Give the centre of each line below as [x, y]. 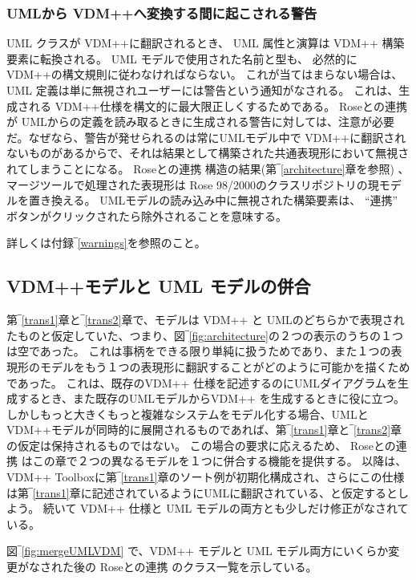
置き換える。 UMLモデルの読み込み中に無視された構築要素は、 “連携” [213, 200]
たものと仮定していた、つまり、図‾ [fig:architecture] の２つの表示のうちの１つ [205, 335]
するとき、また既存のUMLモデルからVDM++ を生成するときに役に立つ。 [211, 398]
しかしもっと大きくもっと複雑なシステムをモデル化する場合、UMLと [188, 414]
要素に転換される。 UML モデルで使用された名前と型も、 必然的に [182, 58]
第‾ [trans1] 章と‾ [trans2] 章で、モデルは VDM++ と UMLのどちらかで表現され [206, 320]
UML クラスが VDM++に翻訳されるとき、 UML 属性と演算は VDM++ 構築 [206, 43]
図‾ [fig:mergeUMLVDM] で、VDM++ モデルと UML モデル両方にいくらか [198, 551]
